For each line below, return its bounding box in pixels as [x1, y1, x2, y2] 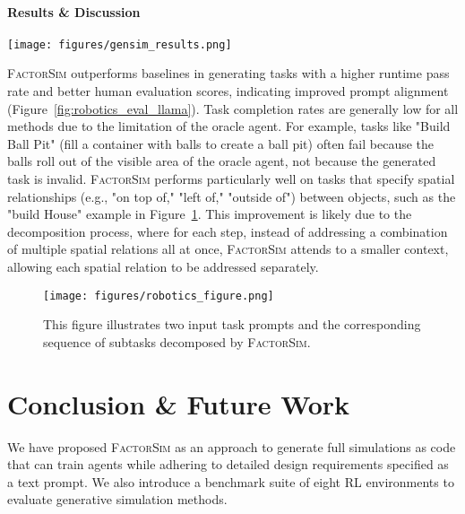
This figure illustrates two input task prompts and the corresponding [43, 315, 421, 334]
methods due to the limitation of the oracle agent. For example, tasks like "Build [7, 117, 451, 135]
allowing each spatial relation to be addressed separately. [7, 257, 319, 275]
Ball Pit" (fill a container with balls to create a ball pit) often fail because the [7, 134, 435, 152]
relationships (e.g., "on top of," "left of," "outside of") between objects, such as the [7, 187, 456, 205]
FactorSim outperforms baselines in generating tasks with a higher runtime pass [7, 64, 450, 83]
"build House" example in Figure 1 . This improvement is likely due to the [7, 205, 412, 223]
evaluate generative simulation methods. [7, 490, 228, 509]
